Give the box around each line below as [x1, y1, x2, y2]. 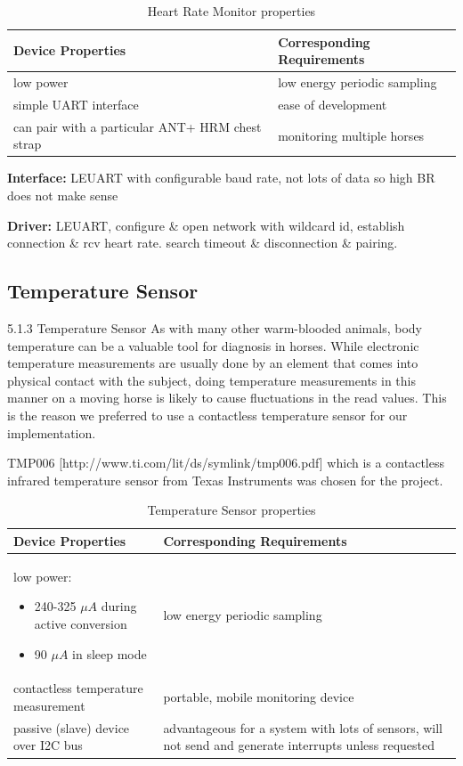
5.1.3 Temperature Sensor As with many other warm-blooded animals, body [7, 318, 422, 337]
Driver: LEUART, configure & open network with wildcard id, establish [7, 216, 405, 234]
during [101, 597, 137, 615]
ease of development [278, 94, 387, 113]
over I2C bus [13, 736, 83, 754]
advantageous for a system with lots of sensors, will [163, 718, 443, 737]
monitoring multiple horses [278, 126, 425, 144]
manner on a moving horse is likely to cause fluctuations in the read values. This [7, 388, 447, 407]
